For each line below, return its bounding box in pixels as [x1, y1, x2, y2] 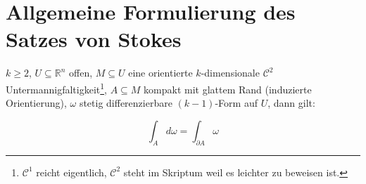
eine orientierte [128, 65, 193, 80]
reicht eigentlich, [36, 164, 107, 179]
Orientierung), [6, 96, 67, 110]
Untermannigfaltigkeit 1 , [6, 79, 107, 96]
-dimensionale [201, 65, 260, 80]
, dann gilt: [267, 96, 315, 110]
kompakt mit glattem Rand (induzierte [144, 81, 312, 96]
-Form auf [215, 96, 258, 110]
